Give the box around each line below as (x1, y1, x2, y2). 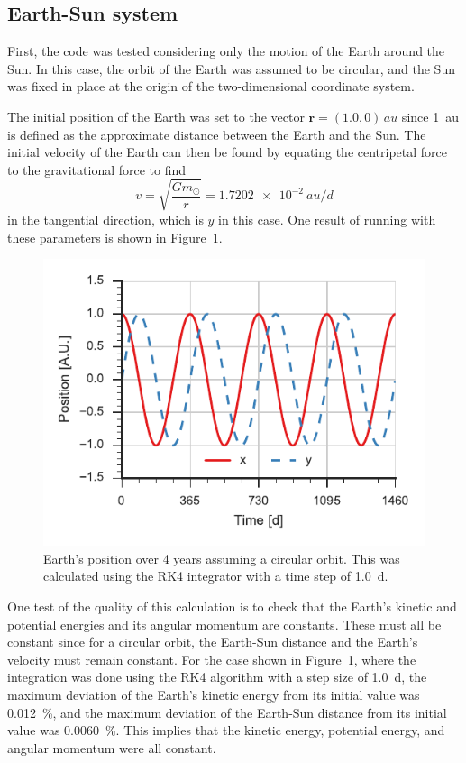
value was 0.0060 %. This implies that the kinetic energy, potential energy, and (7, 721, 445, 740)
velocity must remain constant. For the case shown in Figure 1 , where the (7, 649, 416, 668)
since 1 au (401, 106, 459, 125)
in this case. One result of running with (218, 209, 436, 228)
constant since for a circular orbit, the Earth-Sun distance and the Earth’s (7, 632, 418, 651)
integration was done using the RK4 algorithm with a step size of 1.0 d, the (7, 667, 427, 686)
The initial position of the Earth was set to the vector (7, 106, 305, 125)
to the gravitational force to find (7, 160, 187, 179)
